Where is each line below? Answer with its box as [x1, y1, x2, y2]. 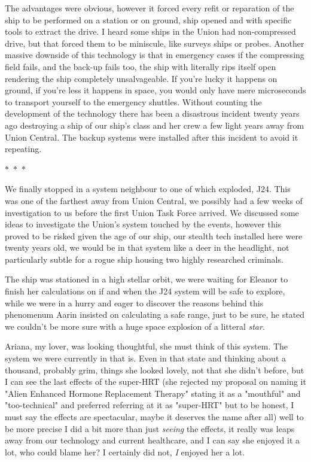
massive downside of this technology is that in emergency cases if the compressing [5, 48, 304, 61]
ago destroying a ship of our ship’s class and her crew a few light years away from [5, 118, 304, 131]
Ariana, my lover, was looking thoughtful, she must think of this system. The [5, 340, 288, 352]
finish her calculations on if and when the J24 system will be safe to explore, [5, 285, 285, 297]
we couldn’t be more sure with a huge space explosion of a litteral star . [5, 320, 265, 332]
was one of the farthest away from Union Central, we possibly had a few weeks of [5, 194, 303, 206]
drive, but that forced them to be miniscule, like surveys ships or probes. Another [5, 37, 304, 49]
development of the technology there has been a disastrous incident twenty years [5, 107, 300, 120]
